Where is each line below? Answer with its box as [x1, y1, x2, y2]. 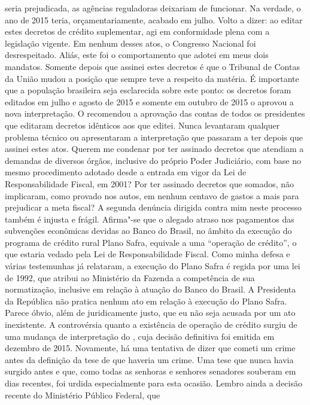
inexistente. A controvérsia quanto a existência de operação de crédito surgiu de [5, 318, 297, 331]
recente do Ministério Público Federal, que [5, 388, 160, 401]
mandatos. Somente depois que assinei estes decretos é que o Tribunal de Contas [5, 60, 300, 72]
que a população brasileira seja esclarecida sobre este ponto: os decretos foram [5, 84, 291, 96]
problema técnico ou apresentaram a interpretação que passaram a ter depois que [5, 130, 303, 143]
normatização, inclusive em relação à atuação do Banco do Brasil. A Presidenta [5, 283, 296, 296]
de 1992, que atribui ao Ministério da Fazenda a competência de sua [5, 271, 255, 284]
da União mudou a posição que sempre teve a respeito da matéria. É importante [5, 72, 299, 84]
